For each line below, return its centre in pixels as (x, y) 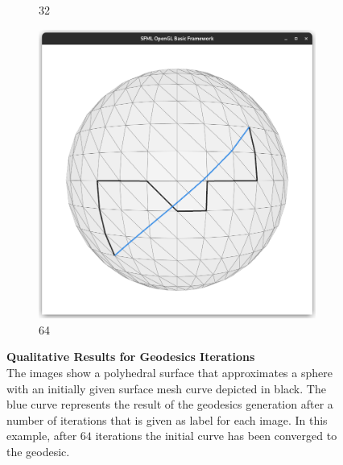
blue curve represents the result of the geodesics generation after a (170, 404)
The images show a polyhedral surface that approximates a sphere (169, 373)
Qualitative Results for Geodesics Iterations (131, 357)
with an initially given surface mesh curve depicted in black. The (166, 388)
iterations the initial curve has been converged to (216, 436)
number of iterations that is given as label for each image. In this (167, 419)
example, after (42, 436)
